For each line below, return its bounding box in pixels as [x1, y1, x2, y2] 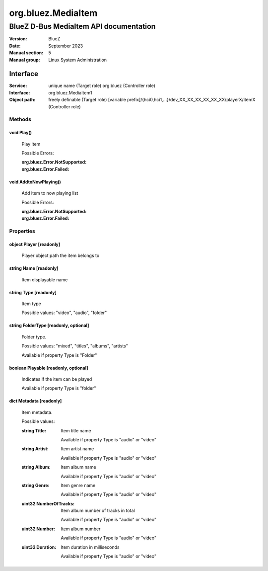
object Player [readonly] [9, 241, 61, 247]
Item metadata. [21, 409, 53, 415]
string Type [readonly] [9, 289, 57, 295]
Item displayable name [21, 276, 68, 283]
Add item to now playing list [21, 190, 78, 196]
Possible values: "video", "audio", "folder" [21, 310, 107, 316]
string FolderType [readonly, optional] [9, 323, 89, 328]
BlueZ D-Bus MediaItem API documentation [9, 22, 156, 31]
